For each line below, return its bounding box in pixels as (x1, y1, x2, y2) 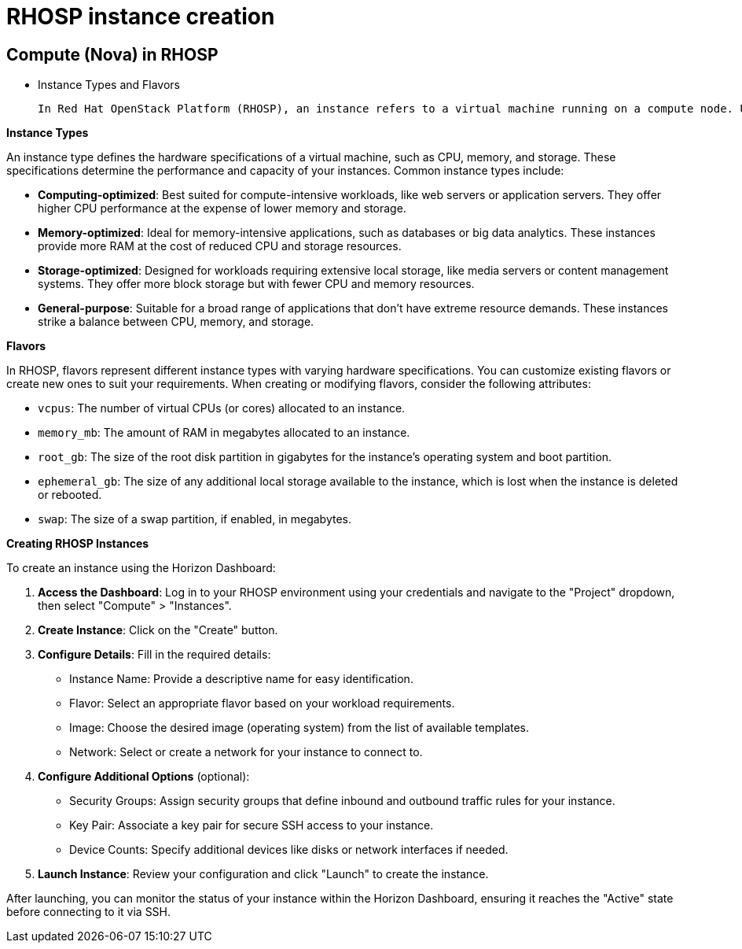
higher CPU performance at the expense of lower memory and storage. (38, 201, 406, 216)
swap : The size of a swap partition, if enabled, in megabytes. (38, 512, 352, 526)
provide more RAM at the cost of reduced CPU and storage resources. (38, 239, 402, 253)
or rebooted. (38, 488, 102, 502)
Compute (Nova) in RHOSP (6, 44, 219, 65)
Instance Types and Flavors (38, 78, 180, 92)
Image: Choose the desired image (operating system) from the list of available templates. (69, 721, 530, 735)
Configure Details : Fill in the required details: (38, 648, 271, 662)
